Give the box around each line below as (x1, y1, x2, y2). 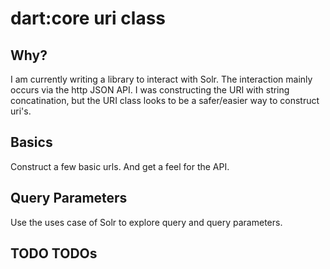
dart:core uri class (10, 7, 166, 30)
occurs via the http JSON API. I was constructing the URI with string (10, 84, 290, 96)
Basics (10, 134, 53, 151)
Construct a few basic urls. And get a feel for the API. (10, 160, 230, 172)
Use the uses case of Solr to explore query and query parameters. (10, 216, 283, 228)
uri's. (10, 105, 32, 117)
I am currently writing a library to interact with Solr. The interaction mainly (10, 73, 313, 85)
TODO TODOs (10, 245, 98, 262)
